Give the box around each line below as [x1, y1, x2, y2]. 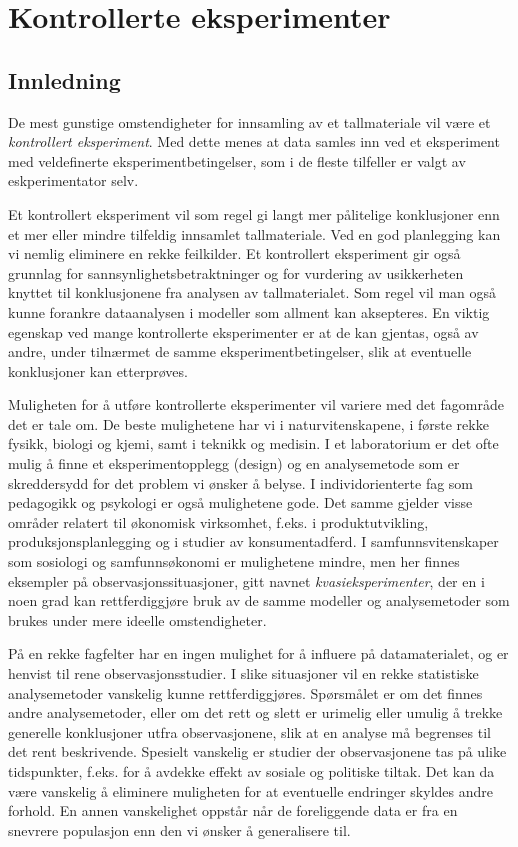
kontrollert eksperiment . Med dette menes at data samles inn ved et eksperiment [8, 131, 500, 152]
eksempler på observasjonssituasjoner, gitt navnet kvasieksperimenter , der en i [8, 570, 485, 591]
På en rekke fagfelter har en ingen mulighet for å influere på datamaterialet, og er [8, 643, 509, 664]
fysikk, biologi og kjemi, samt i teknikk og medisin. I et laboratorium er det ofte [8, 433, 499, 454]
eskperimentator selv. [8, 170, 139, 191]
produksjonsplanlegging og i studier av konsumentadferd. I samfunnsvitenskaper [8, 531, 499, 552]
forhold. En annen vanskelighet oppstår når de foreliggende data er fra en [8, 800, 458, 821]
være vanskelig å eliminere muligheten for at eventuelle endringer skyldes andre [8, 780, 493, 801]
